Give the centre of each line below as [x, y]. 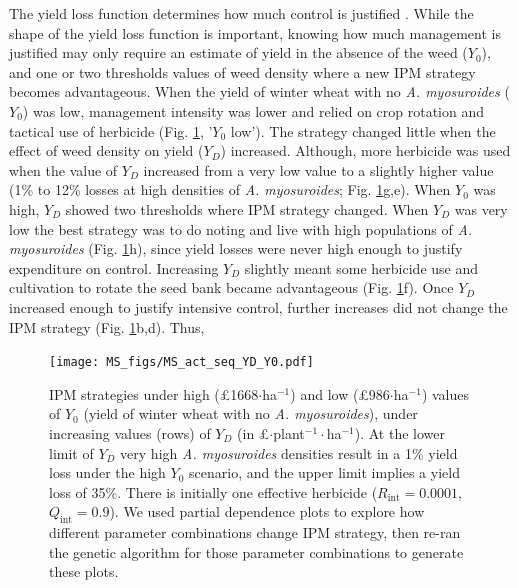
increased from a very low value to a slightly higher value [318, 169]
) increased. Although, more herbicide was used [365, 150]
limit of [71, 452]
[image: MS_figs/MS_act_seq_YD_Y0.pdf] [181, 362]
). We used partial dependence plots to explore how [267, 511]
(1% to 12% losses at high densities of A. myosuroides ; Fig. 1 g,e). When [230, 189]
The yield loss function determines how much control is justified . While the [241, 13]
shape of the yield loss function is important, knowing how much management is [255, 32]
